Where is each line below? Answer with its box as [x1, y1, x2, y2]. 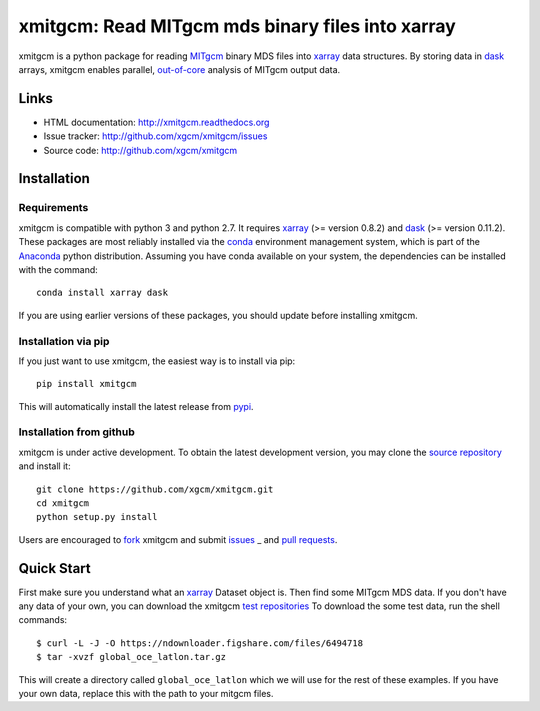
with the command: [18, 263, 99, 275]
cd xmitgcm [36, 497, 90, 509]
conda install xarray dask [36, 287, 169, 299]
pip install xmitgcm [36, 378, 137, 390]
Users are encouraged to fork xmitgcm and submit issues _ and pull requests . [18, 533, 338, 545]
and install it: [18, 460, 71, 472]
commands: [18, 614, 68, 626]
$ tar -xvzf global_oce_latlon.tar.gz [36, 651, 227, 663]
